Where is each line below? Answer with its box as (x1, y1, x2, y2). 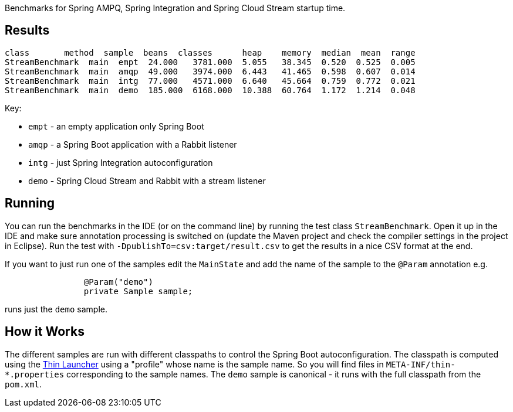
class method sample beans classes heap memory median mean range (5, 47, 416, 57)
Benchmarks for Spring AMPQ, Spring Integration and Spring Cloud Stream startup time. (5, 3, 346, 13)
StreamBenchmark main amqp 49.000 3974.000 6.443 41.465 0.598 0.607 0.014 (5, 66, 416, 76)
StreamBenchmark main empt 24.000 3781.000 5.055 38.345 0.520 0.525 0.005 (5, 57, 416, 67)
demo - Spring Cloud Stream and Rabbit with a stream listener (28, 175, 266, 186)
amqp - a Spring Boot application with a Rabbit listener (28, 139, 237, 149)
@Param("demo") (83, 277, 153, 287)
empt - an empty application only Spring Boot (28, 121, 204, 131)
